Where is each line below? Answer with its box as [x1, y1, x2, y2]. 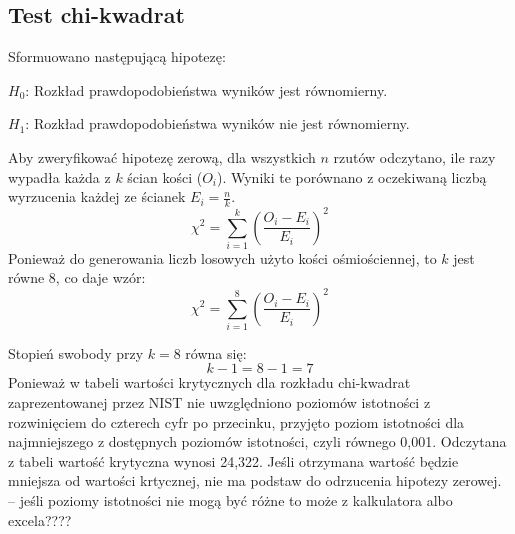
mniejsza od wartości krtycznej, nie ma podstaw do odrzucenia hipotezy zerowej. [8, 470, 502, 491]
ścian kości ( [127, 166, 203, 187]
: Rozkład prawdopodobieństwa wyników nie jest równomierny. [25, 113, 410, 134]
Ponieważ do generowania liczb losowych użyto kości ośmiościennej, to [8, 247, 437, 268]
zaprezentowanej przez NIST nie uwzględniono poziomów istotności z [8, 392, 431, 413]
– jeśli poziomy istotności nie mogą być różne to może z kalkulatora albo [8, 490, 453, 510]
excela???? [8, 509, 72, 530]
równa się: [185, 342, 247, 363]
